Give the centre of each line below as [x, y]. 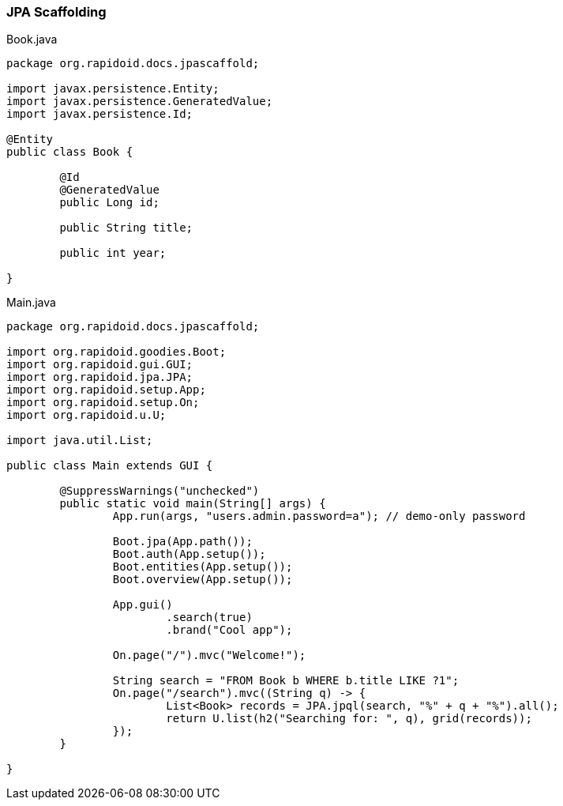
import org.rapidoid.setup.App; [106, 390]
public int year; [113, 253]
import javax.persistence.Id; [100, 114]
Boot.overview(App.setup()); [203, 580]
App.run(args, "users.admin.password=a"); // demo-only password [319, 516]
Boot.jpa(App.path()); [182, 542]
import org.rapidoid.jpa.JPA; [100, 377]
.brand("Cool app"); [229, 630]
